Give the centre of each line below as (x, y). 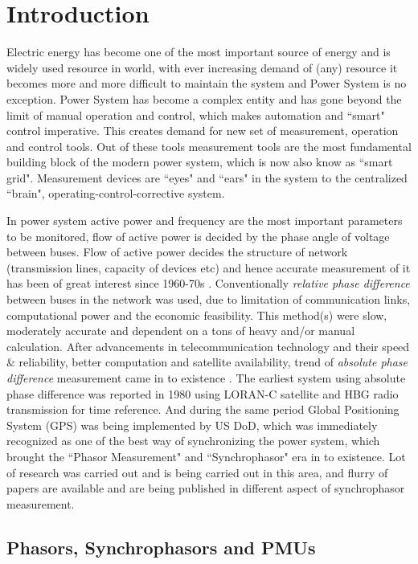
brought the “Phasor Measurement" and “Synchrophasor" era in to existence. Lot (206, 456)
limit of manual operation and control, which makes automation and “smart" (196, 114)
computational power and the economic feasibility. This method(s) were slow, (197, 315)
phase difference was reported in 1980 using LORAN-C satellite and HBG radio (203, 393)
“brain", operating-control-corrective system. (116, 193)
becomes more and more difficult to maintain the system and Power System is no (207, 83)
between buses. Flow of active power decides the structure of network (177, 252)
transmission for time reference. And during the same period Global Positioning (203, 409)
